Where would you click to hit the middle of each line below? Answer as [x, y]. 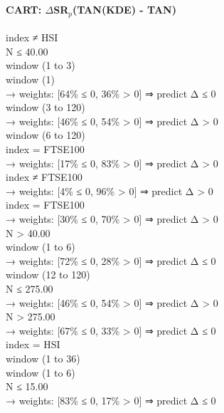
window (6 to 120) [46, 135]
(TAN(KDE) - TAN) [124, 10]
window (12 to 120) [48, 275]
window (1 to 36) [43, 358]
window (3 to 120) [46, 107]
